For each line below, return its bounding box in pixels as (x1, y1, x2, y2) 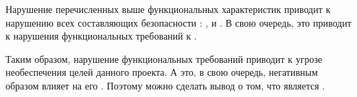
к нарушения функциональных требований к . (5, 29, 197, 43)
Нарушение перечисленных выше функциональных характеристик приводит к (5, 2, 331, 16)
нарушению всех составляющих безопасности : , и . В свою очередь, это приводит (5, 15, 352, 29)
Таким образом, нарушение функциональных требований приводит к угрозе (5, 51, 323, 66)
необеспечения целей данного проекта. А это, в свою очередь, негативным (5, 65, 318, 79)
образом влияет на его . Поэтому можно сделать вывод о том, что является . (5, 78, 325, 92)
